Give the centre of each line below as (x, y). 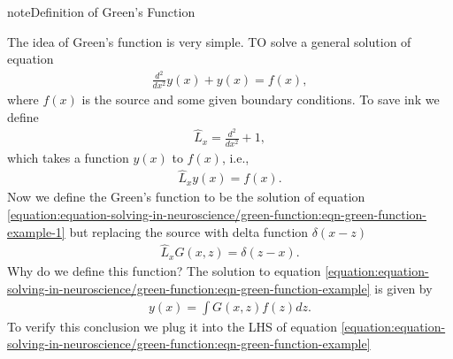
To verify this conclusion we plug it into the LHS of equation (172, 326)
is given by (403, 289)
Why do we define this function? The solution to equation (164, 271)
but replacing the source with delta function (189, 231)
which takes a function (68, 157)
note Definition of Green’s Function (101, 11)
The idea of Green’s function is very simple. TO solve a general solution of (209, 41)
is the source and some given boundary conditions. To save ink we (261, 99)
